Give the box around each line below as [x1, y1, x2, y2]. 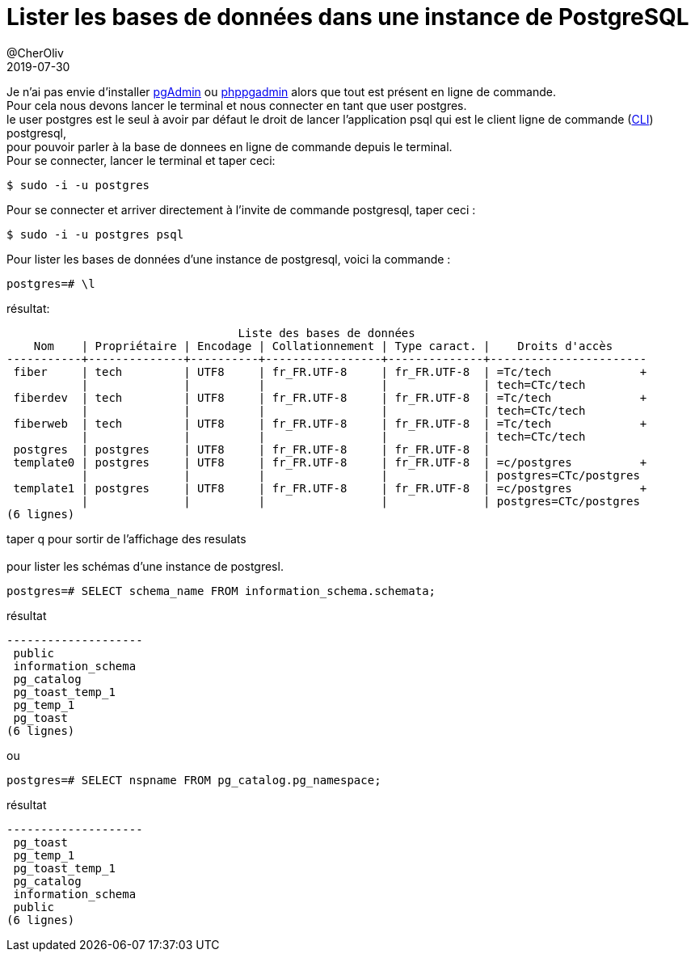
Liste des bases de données [238, 326, 415, 340]
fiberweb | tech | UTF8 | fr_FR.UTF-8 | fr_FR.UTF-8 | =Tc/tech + [13, 416, 647, 430]
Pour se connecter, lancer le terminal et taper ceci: [6, 153, 276, 167]
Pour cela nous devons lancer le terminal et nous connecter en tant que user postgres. [6, 98, 467, 112]
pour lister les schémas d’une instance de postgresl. [6, 559, 284, 573]
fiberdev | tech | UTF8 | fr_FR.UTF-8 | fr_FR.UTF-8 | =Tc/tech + [13, 390, 647, 404]
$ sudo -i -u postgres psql [6, 227, 184, 241]
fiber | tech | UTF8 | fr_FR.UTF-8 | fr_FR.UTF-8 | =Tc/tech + [13, 365, 647, 378]
